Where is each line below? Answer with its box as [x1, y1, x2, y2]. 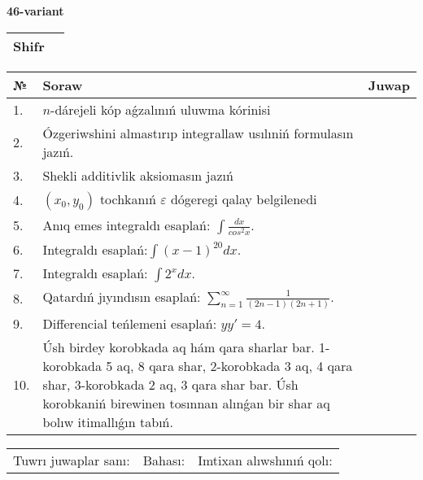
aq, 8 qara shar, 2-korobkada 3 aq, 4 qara [116, 356, 353, 375]
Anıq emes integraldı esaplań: [42, 215, 211, 234]
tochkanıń [99, 189, 156, 208]
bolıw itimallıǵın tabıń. [42, 412, 173, 431]
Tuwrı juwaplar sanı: [13, 450, 130, 469]
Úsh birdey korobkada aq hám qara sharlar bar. [42, 337, 315, 356]
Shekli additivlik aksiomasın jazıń [42, 165, 233, 185]
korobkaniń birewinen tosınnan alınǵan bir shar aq [42, 393, 330, 412]
